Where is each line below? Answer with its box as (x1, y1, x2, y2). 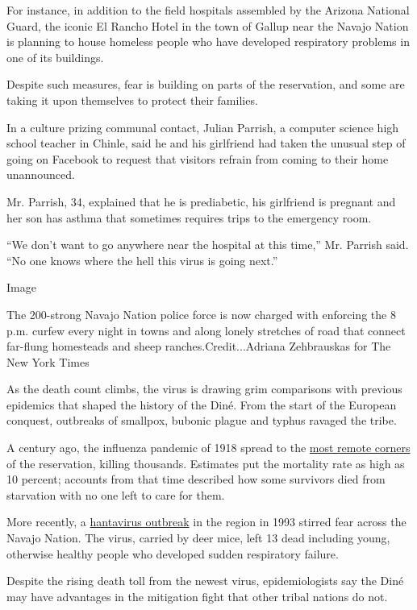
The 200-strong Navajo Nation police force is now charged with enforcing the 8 (6, 305, 396, 322)
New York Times (6, 353, 90, 370)
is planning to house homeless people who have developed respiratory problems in (6, 33, 410, 50)
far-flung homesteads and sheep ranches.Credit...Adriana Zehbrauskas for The (6, 338, 391, 355)
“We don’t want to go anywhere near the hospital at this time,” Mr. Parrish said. (6, 236, 409, 253)
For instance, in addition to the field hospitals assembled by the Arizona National (6, 2, 410, 18)
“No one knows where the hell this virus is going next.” (6, 251, 278, 268)
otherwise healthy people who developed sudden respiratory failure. (6, 545, 339, 562)
